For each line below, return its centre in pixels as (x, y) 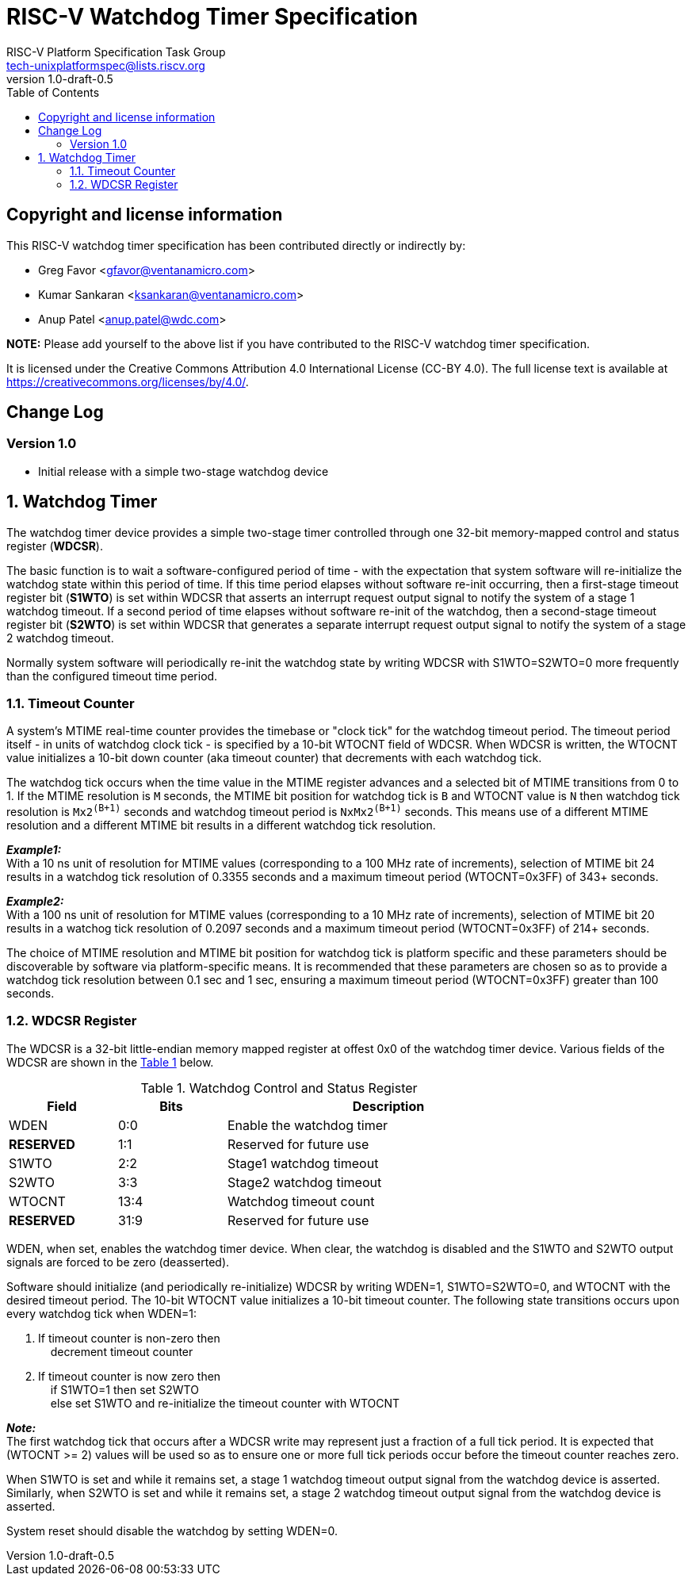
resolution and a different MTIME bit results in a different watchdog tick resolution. (221, 825)
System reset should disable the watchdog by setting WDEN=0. (172, 1530)
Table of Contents (53, 92)
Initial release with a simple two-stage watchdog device (184, 471)
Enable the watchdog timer (308, 1125)
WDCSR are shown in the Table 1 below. (110, 1062)
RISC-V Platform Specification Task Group (116, 52)
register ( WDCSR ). (55, 546)
